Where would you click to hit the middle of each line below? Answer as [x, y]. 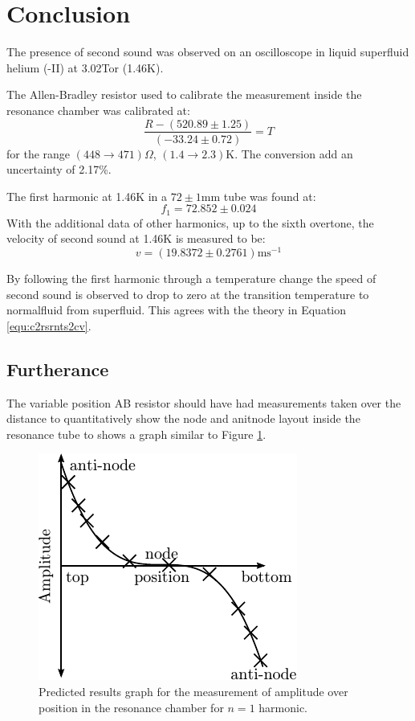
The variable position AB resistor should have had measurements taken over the [204, 402]
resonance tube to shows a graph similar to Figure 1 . [136, 434]
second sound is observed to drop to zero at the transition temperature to [188, 294]
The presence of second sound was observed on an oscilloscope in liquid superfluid [208, 52]
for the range [39, 153]
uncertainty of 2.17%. [59, 169]
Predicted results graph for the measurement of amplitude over [193, 692]
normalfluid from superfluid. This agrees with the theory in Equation [177, 310]
